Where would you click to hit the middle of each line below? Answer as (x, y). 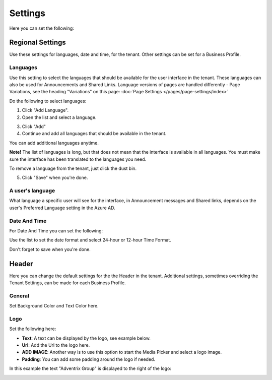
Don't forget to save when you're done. (50, 249)
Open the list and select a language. (59, 117)
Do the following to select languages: (48, 101)
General (19, 296)
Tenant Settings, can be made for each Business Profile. (67, 283)
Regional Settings (38, 43)
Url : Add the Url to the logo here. (56, 345)
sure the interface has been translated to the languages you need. (78, 159)
